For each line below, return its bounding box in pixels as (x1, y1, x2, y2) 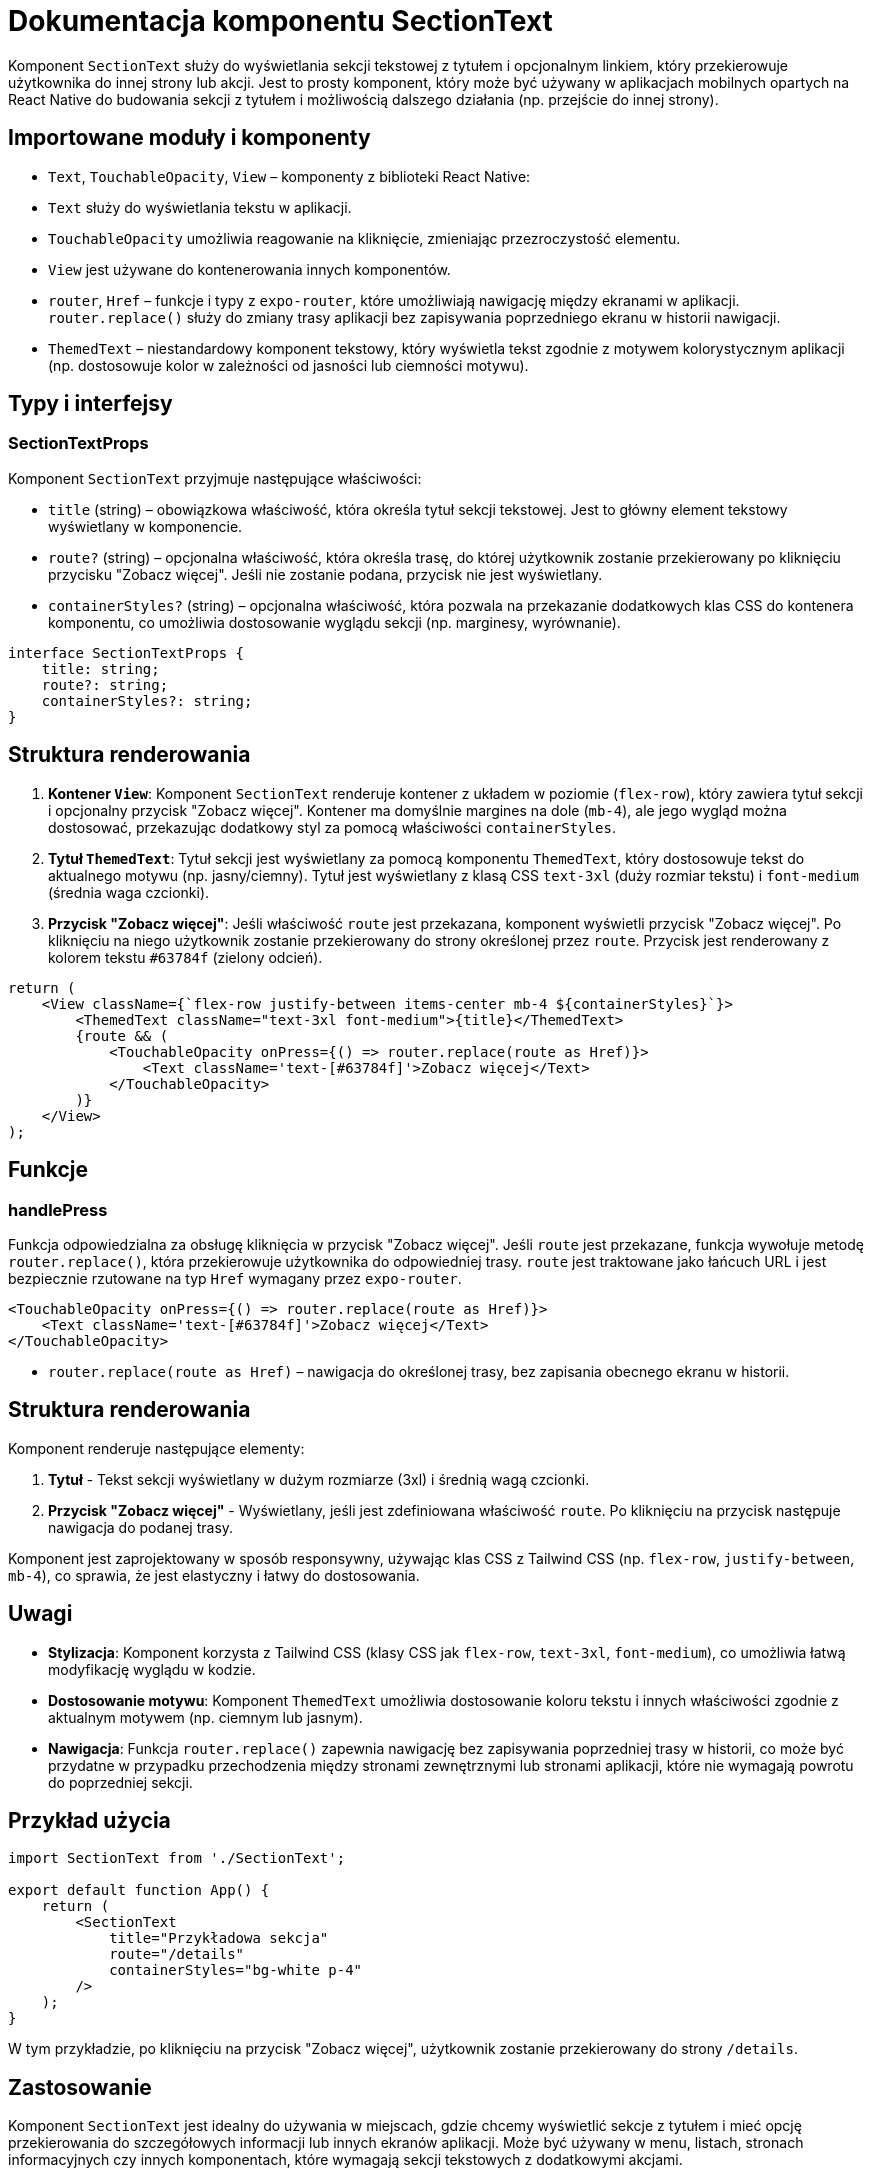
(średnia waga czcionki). (48, 883, 210, 901)
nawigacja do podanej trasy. (48, 1518, 234, 1536)
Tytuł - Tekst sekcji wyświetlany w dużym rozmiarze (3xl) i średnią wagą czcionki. (48, 1470, 590, 1488)
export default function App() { (8, 1882, 270, 1899)
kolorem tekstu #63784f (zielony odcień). (48, 948, 323, 966)
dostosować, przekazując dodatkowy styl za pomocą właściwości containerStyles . (48, 818, 616, 836)
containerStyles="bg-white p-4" (109, 1962, 363, 1979)
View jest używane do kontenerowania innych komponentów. (48, 260, 451, 278)
